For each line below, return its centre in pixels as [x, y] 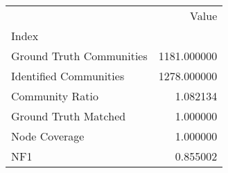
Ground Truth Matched [69, 116]
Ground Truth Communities [79, 56]
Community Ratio [55, 96]
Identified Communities [68, 76]
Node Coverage [48, 136]
